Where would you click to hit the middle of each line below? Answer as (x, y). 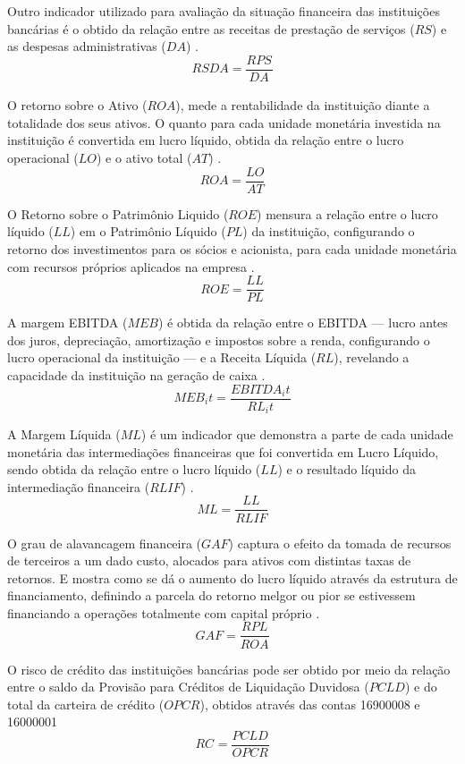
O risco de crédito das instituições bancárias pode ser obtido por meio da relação (229, 669)
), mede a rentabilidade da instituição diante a (303, 105)
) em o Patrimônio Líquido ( (148, 231)
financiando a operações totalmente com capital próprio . (164, 612)
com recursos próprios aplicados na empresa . (131, 266)
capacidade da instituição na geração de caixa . (136, 374)
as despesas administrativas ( (87, 46)
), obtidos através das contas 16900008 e (310, 704)
